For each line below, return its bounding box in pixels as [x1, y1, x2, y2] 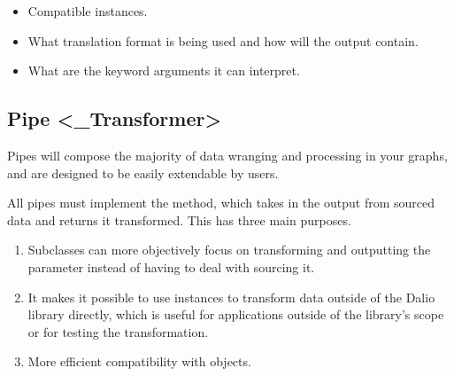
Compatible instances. [27, 2, 148, 20]
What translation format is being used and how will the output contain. [27, 31, 419, 50]
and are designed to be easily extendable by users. [7, 163, 279, 182]
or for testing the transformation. [27, 322, 209, 341]
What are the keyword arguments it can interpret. [27, 61, 300, 80]
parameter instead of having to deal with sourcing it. [27, 257, 315, 276]
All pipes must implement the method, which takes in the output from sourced [7, 193, 435, 212]
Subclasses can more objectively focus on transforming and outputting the [27, 240, 431, 259]
